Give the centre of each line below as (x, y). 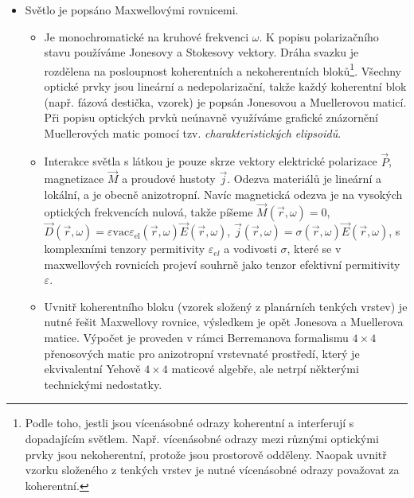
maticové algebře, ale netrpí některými (265, 369)
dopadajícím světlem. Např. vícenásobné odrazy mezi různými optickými (202, 438)
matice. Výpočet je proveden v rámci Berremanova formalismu (196, 338)
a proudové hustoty (169, 179)
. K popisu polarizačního (319, 36)
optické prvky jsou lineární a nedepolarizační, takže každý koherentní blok (225, 86)
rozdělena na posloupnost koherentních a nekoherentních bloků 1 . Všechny (223, 69)
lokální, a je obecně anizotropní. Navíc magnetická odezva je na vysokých (223, 195)
